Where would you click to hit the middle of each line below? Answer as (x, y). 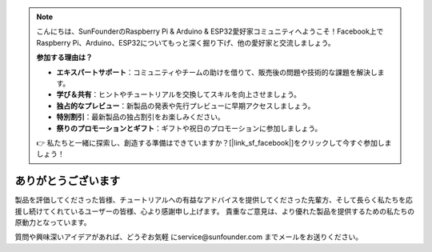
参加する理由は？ (64, 58)
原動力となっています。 (53, 222)
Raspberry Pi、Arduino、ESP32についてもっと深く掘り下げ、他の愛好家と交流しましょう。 (186, 42)
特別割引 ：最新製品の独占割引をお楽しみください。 (140, 117)
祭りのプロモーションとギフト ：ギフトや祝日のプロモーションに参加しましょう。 (189, 128)
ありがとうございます (67, 181)
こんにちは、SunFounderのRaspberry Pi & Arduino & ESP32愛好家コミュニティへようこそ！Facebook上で (210, 31)
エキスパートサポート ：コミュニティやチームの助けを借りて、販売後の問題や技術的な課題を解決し (217, 72)
